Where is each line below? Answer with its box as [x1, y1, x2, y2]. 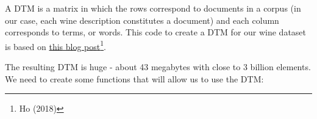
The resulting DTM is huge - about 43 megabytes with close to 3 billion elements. [5, 60, 311, 73]
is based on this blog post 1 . [5, 38, 107, 52]
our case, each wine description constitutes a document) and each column [5, 13, 279, 26]
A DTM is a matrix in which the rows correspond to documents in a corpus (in [5, 2, 301, 14]
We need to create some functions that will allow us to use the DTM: [5, 72, 264, 85]
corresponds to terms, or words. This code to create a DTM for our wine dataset [5, 26, 307, 38]
